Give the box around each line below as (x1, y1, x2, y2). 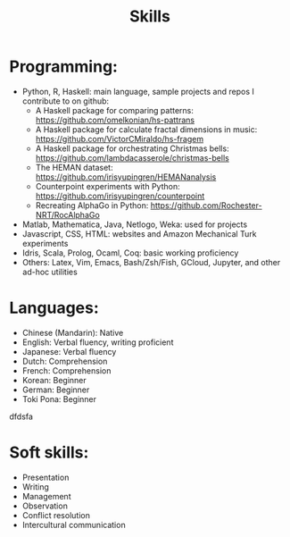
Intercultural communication (21, 519, 127, 530)
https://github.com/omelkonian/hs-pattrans (35, 114, 195, 125)
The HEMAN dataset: (35, 162, 113, 172)
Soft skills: (9, 442, 89, 463)
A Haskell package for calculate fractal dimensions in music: (35, 123, 258, 135)
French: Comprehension (21, 365, 112, 376)
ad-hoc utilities (21, 266, 78, 277)
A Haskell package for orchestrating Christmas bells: (35, 143, 229, 154)
